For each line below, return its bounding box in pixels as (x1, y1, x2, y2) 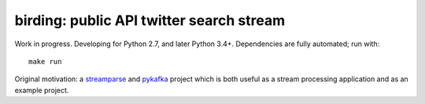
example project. (14, 85, 69, 95)
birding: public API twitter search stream (14, 12, 286, 29)
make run (28, 57, 62, 66)
